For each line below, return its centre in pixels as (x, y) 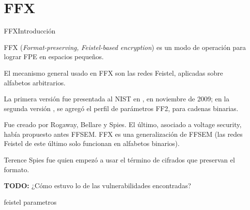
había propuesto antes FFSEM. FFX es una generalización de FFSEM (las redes (123, 134)
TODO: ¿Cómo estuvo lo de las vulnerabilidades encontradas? (98, 186)
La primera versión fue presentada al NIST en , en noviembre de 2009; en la (117, 99)
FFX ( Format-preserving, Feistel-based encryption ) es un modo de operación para (125, 47)
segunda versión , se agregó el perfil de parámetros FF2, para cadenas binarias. (121, 108)
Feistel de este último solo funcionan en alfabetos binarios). (92, 143)
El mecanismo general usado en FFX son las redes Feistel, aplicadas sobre (114, 73)
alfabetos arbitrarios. (35, 82)
